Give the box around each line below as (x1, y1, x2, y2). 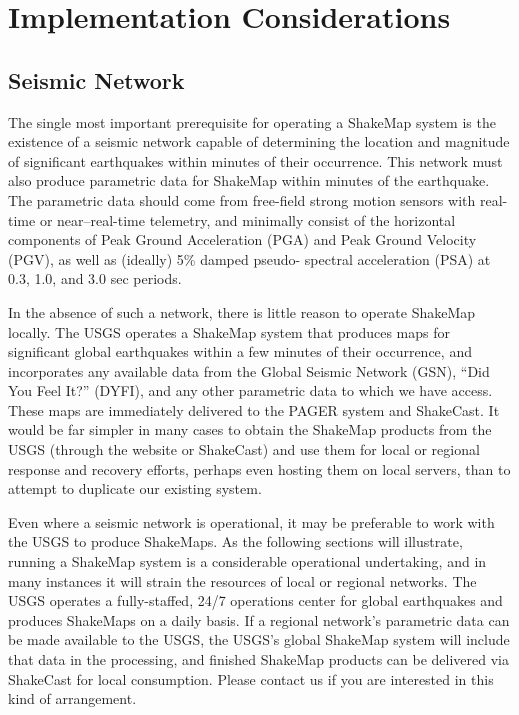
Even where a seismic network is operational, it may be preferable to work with (8, 511, 495, 532)
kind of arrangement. (8, 688, 137, 709)
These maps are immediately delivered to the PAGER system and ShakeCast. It (8, 399, 500, 420)
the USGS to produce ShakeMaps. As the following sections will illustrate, (8, 531, 463, 552)
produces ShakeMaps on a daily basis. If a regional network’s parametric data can (8, 609, 510, 630)
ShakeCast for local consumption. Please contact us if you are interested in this (8, 668, 494, 689)
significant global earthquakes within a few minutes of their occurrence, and (8, 341, 472, 362)
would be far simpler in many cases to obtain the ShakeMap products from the (8, 419, 492, 440)
